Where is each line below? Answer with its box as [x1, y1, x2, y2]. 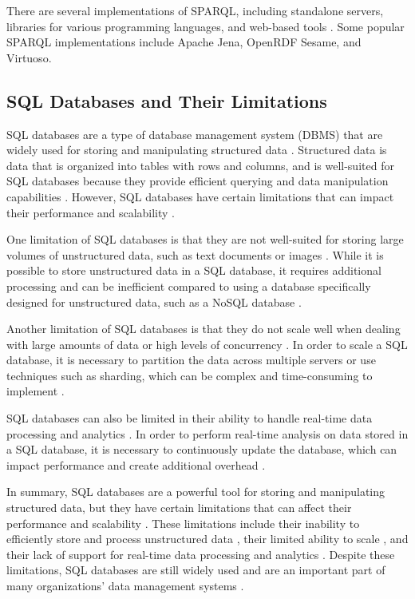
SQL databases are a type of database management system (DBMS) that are [6, 125, 383, 142]
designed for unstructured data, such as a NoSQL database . [6, 293, 302, 310]
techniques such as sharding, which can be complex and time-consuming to [6, 367, 373, 383]
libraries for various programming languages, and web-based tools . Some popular [6, 18, 405, 34]
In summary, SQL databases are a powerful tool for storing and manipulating [6, 483, 385, 500]
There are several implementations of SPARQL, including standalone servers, [6, 2, 384, 18]
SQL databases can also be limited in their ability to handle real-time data [6, 410, 373, 426]
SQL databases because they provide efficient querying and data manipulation [6, 173, 389, 189]
